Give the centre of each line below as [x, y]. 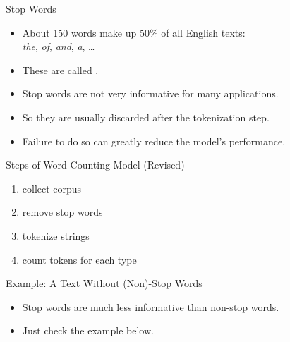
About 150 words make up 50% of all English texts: [134, 32]
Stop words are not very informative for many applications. [150, 93]
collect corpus [52, 188]
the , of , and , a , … [59, 46]
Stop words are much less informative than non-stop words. [151, 306]
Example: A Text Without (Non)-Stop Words [104, 283]
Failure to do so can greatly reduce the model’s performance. [154, 141]
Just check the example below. [88, 330]
